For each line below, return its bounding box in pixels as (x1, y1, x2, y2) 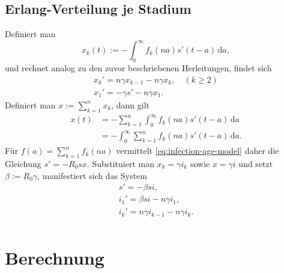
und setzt (238, 157, 273, 169)
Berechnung (5, 245, 104, 269)
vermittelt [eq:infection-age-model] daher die (116, 144, 279, 157)
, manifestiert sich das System (37, 169, 147, 181)
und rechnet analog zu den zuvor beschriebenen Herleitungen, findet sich (5, 62, 272, 74)
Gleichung (5, 157, 41, 169)
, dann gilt (111, 98, 150, 111)
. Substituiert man (86, 157, 154, 169)
